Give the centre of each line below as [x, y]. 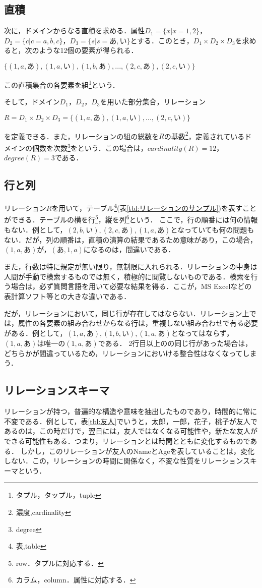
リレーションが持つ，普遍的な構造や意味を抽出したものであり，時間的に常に [130, 411]
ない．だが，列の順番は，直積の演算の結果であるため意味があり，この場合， [131, 239]
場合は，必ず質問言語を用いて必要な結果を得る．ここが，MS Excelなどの [131, 286]
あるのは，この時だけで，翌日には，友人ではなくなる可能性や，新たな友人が [131, 431]
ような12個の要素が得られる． [88, 50]
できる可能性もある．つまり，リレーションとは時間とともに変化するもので [127, 440]
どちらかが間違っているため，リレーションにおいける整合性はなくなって [123, 353]
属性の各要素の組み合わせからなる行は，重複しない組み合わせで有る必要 [138, 323]
